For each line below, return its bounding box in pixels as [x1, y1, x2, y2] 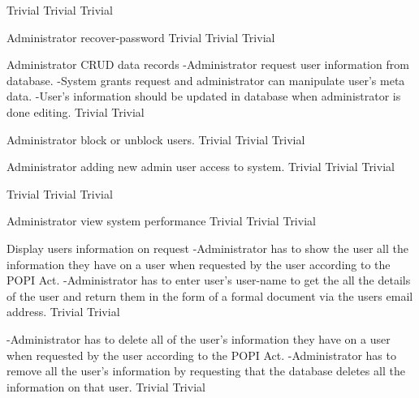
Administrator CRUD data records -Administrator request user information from [6, 56, 409, 73]
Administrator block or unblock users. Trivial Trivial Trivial [6, 131, 305, 148]
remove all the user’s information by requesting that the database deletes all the [6, 362, 405, 379]
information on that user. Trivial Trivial [6, 378, 205, 395]
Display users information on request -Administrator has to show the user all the [6, 239, 408, 256]
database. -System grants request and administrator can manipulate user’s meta [6, 71, 405, 88]
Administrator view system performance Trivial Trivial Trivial [6, 212, 316, 229]
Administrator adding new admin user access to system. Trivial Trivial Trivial [6, 158, 395, 175]
